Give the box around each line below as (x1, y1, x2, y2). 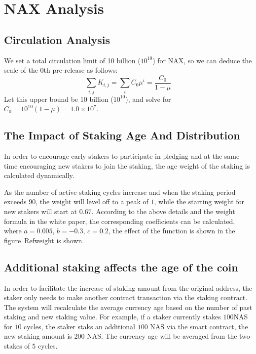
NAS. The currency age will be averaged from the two (87, 331, 250, 341)
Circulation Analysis (4, 32, 110, 47)
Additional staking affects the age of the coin (4, 259, 238, 274)
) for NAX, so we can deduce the (152, 55, 252, 65)
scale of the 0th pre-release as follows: (4, 65, 118, 75)
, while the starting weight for (154, 196, 245, 207)
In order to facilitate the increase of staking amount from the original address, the (4, 282, 252, 293)
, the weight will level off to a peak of (36, 196, 148, 207)
